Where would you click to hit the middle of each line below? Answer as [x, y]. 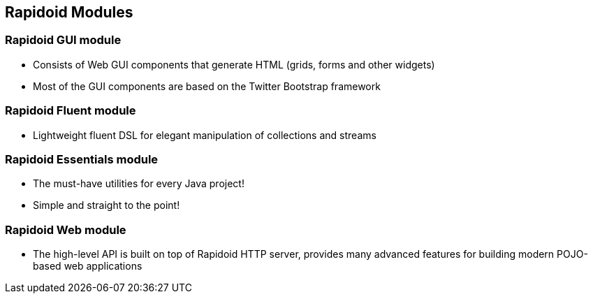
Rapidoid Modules [69, 12]
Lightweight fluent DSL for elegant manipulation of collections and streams [205, 135]
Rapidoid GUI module [63, 40]
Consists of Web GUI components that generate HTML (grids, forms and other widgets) [234, 64]
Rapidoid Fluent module [71, 111]
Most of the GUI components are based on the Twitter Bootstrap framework [207, 86]
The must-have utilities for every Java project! [139, 184]
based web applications [88, 266]
